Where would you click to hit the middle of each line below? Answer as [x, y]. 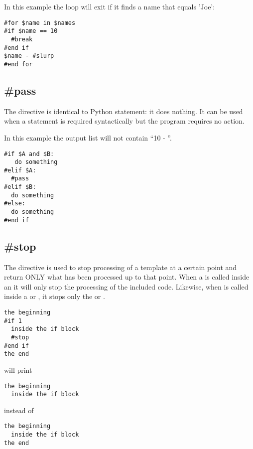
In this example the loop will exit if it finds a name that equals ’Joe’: [110, 6]
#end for [18, 64]
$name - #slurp [29, 56]
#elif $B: [20, 187]
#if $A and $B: [29, 154]
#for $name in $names [40, 23]
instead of [19, 410]
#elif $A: [20, 170]
